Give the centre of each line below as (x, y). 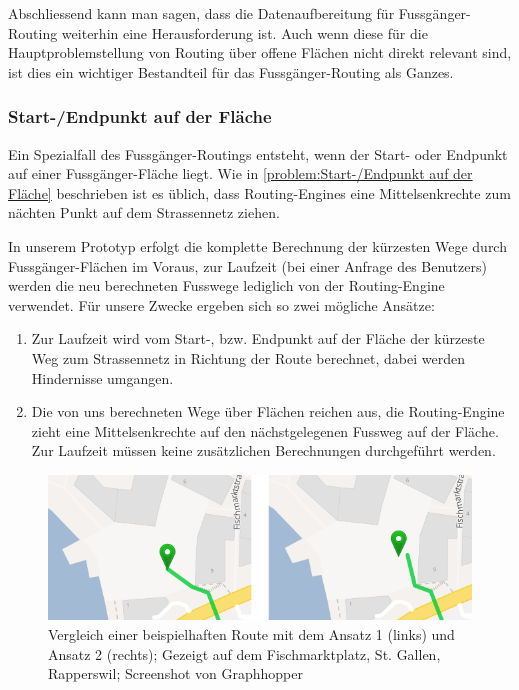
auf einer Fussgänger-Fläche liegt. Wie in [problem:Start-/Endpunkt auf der (240, 173)
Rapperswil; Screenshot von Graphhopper (175, 673)
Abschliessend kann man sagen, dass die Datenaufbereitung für (201, 13)
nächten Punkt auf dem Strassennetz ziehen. (144, 212)
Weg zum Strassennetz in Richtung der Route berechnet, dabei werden (248, 357)
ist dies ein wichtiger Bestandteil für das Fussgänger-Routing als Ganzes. (231, 71)
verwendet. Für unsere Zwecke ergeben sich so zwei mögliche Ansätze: (221, 304)
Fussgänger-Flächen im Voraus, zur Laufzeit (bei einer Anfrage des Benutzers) (247, 265)
